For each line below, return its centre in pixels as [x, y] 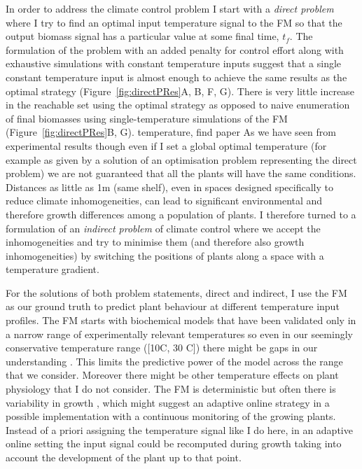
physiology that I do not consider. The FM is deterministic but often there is [171, 389]
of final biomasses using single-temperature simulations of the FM [147, 118]
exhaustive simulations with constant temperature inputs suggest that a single [174, 63]
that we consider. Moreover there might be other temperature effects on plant [172, 375]
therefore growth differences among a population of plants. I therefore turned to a [181, 214]
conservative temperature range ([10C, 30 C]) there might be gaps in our [162, 348]
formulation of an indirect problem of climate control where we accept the [163, 228]
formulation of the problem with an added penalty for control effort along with [175, 49]
